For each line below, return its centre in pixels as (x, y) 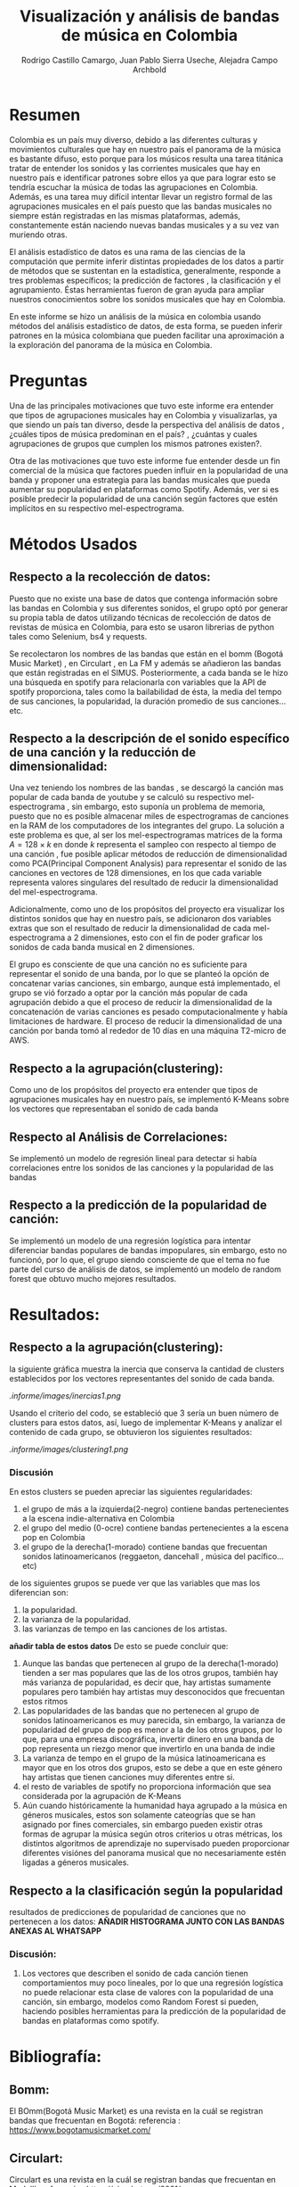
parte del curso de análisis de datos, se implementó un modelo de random (145, 1269)
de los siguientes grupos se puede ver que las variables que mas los (135, 1583)
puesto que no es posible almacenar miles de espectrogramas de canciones (149, 816)
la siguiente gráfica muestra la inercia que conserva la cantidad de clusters (147, 1369)
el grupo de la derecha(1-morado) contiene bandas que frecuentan (145, 1547)
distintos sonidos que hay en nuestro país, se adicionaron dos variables (140, 919)
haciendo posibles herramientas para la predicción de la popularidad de (154, 2011)
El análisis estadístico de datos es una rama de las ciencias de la (128, 252)
